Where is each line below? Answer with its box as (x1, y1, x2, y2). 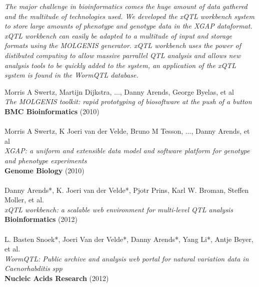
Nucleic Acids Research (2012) (4, 273, 109, 283)
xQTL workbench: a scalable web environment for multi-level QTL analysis (4, 204, 233, 214)
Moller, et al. (4, 194, 44, 205)
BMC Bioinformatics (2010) (4, 106, 99, 116)
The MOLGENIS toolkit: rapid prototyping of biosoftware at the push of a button (4, 96, 252, 107)
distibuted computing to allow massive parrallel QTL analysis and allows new (4, 50, 241, 60)
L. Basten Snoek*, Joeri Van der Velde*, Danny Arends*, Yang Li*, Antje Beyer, (4, 233, 253, 244)
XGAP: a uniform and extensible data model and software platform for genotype (4, 145, 250, 156)
